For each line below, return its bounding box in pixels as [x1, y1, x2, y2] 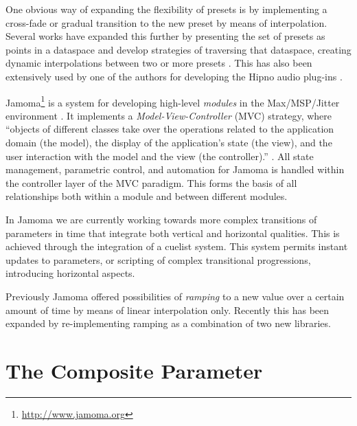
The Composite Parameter [5, 356, 263, 384]
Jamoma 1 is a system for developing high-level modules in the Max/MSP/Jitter [5, 93, 340, 109]
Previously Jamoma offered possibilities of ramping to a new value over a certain [5, 289, 345, 303]
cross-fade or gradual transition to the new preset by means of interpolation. [5, 15, 327, 30]
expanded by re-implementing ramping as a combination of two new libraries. [5, 316, 331, 330]
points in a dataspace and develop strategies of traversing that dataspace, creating [5, 42, 352, 56]
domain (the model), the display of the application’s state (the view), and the [5, 135, 332, 149]
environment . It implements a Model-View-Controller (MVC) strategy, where [5, 108, 332, 122]
